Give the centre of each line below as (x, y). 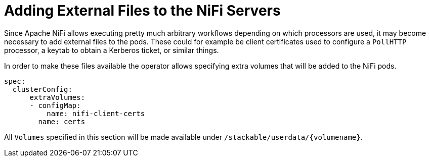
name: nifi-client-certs (96, 113)
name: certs (62, 121)
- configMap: (55, 105)
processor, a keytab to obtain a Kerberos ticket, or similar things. (112, 50)
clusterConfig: (42, 89)
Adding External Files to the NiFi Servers (142, 11)
